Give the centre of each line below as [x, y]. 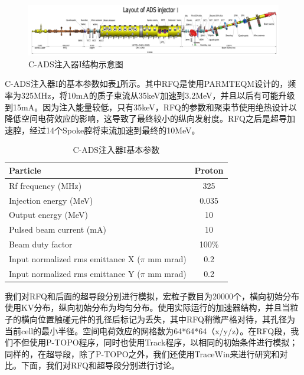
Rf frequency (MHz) [45, 185]
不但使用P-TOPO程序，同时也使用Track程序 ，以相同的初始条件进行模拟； [155, 342]
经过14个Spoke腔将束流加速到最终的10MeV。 [115, 130]
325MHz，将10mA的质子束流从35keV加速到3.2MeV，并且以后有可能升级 [158, 95]
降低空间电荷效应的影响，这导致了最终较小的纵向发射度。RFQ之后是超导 [146, 118]
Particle [25, 170]
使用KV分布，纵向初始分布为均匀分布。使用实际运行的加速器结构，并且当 [148, 307]
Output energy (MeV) [48, 215]
